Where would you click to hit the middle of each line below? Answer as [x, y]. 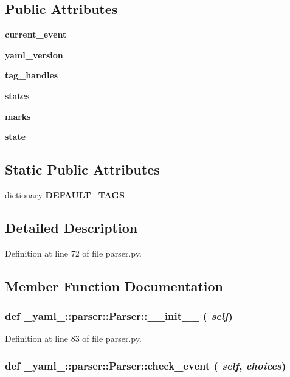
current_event [36, 34]
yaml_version [34, 54]
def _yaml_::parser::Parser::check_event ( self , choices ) [146, 365]
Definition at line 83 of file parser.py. [73, 338]
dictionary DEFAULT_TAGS [65, 194]
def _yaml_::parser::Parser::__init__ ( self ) [119, 316]
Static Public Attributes [82, 169]
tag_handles [32, 75]
